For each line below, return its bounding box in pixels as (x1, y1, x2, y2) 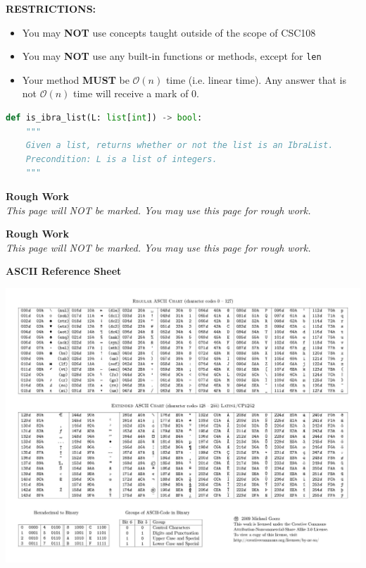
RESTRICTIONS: (6, 1, 96, 16)
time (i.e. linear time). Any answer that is (165, 72, 346, 87)
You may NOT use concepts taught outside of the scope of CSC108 (22, 25, 316, 39)
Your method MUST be (22, 72, 130, 87)
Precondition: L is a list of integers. (25, 154, 217, 164)
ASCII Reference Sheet (6, 264, 122, 278)
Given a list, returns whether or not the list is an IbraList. (25, 140, 334, 151)
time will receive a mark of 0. (73, 86, 199, 101)
